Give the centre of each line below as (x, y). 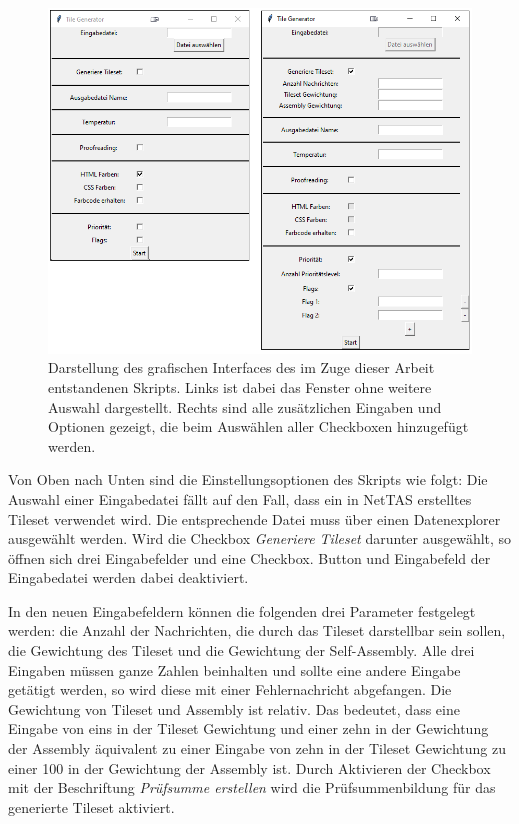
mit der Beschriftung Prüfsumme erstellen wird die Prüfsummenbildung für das (252, 787)
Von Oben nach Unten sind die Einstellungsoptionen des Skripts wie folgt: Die (248, 479)
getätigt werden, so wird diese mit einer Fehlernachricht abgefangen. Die (230, 689)
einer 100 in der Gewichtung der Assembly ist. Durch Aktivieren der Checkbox (249, 767)
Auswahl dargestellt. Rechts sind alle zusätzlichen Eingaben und (245, 406)
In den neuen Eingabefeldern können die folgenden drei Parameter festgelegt (242, 610)
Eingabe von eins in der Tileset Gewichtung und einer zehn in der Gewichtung (248, 728)
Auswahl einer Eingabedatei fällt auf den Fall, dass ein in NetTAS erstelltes (240, 498)
